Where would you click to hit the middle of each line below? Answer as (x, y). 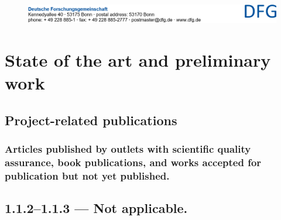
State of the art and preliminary (138, 59)
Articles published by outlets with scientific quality (128, 148)
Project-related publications (91, 120)
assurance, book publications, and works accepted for (133, 162)
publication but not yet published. (87, 175)
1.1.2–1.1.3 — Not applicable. (96, 208)
